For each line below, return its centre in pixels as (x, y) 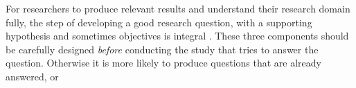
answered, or (32, 76)
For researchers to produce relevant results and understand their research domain (178, 8)
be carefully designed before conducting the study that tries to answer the (162, 49)
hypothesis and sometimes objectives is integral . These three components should (177, 36)
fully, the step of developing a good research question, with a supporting (159, 22)
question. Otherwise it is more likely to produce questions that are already (163, 63)
